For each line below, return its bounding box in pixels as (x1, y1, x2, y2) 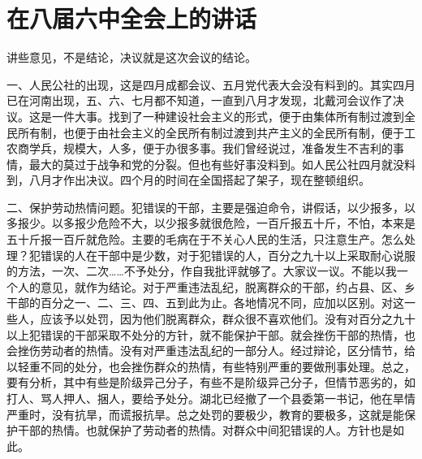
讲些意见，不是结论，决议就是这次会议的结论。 (6, 49, 256, 66)
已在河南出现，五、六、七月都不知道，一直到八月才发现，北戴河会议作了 (6, 92, 393, 109)
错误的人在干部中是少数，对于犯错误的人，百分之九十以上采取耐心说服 (40, 246, 416, 263)
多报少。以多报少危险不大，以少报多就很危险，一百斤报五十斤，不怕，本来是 (6, 214, 416, 232)
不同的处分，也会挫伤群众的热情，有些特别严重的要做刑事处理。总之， (40, 357, 416, 375)
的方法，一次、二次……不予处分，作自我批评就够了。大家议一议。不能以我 (6, 262, 397, 279)
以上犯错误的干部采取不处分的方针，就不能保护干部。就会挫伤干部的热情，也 (6, 326, 416, 343)
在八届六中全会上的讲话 (6, 2, 257, 35)
